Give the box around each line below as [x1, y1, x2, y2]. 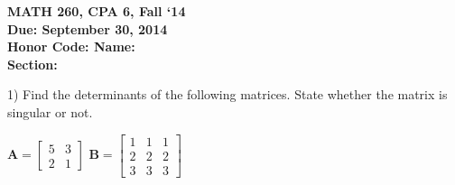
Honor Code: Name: [7, 37, 135, 56]
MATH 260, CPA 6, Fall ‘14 [7, 2, 186, 20]
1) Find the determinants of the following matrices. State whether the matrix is [7, 85, 448, 104]
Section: [7, 54, 58, 73]
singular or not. [7, 102, 93, 121]
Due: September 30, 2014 [7, 19, 168, 38]
